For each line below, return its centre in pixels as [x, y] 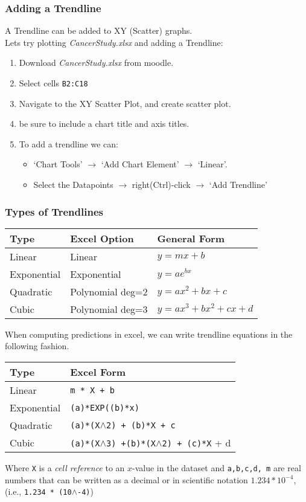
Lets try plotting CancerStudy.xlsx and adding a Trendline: [114, 42]
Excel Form [98, 372]
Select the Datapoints [73, 185]
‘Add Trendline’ [238, 185]
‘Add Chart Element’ [140, 164]
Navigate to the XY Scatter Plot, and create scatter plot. [125, 103]
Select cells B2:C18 [53, 83]
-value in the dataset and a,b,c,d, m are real [217, 468]
